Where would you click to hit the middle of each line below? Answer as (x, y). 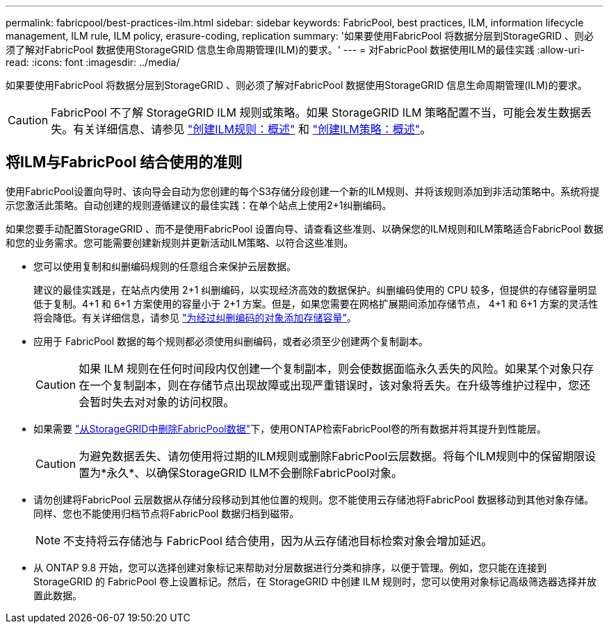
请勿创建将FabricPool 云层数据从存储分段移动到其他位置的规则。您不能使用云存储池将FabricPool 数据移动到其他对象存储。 (314, 499)
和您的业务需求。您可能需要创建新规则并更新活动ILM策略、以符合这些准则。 (180, 242)
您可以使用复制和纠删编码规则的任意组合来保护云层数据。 (165, 266)
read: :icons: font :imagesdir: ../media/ (93, 62)
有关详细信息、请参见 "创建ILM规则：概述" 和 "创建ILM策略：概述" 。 (252, 129)
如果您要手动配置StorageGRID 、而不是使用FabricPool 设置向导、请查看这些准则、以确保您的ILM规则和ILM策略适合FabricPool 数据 (304, 228)
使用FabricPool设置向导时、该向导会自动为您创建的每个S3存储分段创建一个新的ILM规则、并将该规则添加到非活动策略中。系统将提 (303, 191)
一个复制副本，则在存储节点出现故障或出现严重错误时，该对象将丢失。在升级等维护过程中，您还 (340, 385)
